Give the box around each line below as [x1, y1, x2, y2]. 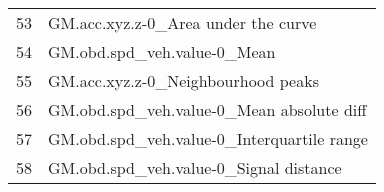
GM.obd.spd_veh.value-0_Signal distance [48, 156, 342, 179]
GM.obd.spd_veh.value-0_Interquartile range [48, 127, 368, 150]
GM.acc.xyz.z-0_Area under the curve [48, 11, 317, 34]
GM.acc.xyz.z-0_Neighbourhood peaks [48, 69, 319, 92]
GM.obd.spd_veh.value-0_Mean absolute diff [48, 98, 367, 121]
